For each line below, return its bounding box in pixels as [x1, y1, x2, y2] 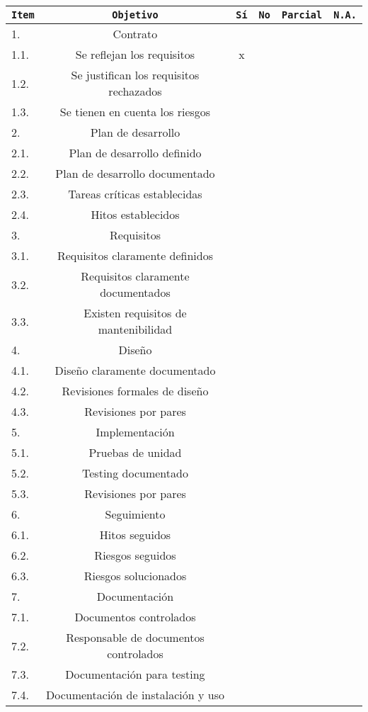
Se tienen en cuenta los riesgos [59, 103, 211, 120]
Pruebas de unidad [88, 444, 182, 460]
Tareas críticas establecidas [68, 186, 202, 202]
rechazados [108, 83, 162, 99]
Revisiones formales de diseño [62, 383, 209, 399]
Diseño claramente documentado [54, 362, 216, 378]
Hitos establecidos [91, 206, 180, 222]
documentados [100, 284, 171, 300]
